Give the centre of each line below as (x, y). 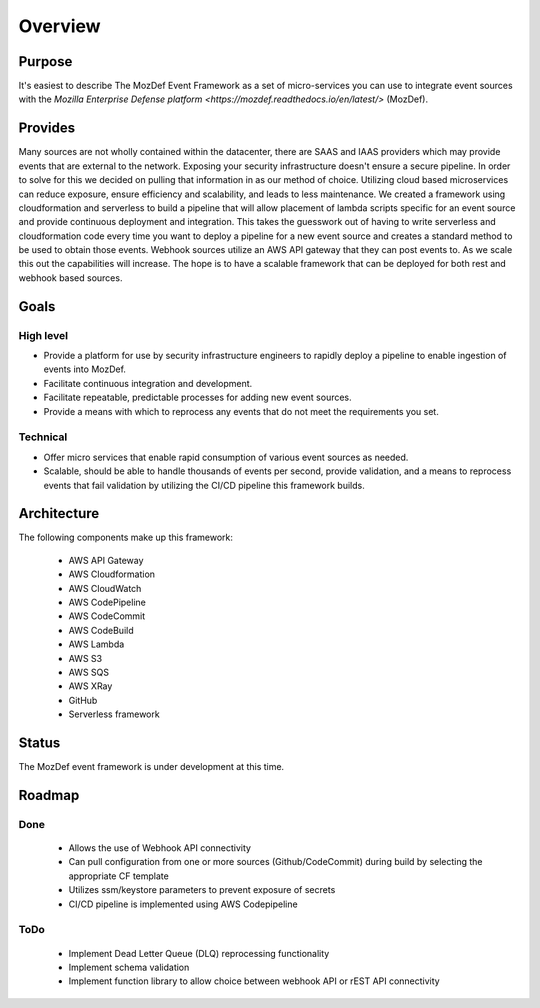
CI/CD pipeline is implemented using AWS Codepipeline (183, 904)
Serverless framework (114, 714)
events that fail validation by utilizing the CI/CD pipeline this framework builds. (204, 485)
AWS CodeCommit (107, 616)
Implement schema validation (129, 967)
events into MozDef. (85, 369)
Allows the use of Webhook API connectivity (160, 847)
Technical (43, 437)
